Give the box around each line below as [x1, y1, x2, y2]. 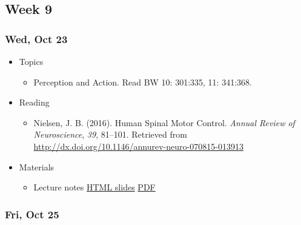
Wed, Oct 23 [5, 31, 68, 46]
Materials [19, 160, 55, 173]
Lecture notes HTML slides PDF [33, 181, 156, 193]
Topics [19, 55, 44, 67]
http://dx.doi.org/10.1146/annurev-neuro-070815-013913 [33, 139, 243, 152]
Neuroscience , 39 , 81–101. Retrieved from [33, 128, 187, 141]
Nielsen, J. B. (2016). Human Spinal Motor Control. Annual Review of [33, 116, 295, 129]
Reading [19, 96, 50, 109]
